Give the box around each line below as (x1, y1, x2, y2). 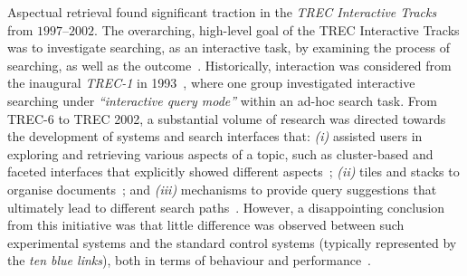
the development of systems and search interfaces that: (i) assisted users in (7, 127, 423, 146)
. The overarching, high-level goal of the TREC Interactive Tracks (94, 20, 460, 39)
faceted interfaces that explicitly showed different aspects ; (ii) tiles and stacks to (7, 162, 460, 181)
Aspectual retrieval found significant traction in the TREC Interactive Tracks (7, 3, 437, 21)
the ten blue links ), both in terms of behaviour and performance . (7, 251, 372, 270)
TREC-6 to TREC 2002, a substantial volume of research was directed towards (7, 109, 446, 128)
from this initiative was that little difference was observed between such (7, 215, 405, 234)
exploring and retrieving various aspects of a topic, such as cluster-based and (7, 144, 434, 163)
